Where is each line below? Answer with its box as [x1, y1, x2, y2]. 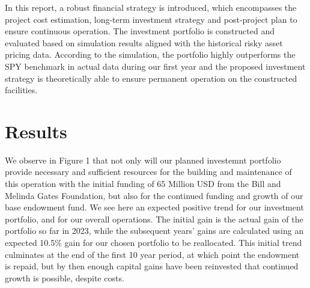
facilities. [5, 84, 38, 96]
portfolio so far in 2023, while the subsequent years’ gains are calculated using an [5, 224, 304, 237]
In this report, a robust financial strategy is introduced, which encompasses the [5, 1, 297, 13]
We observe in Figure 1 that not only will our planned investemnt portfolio [5, 153, 281, 166]
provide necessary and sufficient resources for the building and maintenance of [5, 165, 292, 178]
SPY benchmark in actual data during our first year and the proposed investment [5, 60, 306, 72]
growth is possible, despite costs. [5, 271, 124, 284]
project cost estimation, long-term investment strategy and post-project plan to [5, 13, 297, 25]
